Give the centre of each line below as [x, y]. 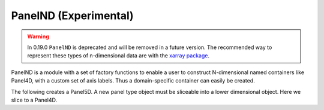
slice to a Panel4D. [34, 100]
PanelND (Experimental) [73, 16]
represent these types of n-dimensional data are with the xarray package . [118, 56]
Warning [38, 36]
